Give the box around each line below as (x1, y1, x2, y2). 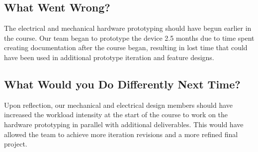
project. (4, 139, 27, 149)
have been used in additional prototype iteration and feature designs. (4, 52, 214, 62)
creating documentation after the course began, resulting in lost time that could (4, 42, 248, 53)
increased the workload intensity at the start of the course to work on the (4, 109, 228, 120)
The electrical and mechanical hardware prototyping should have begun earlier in (4, 23, 252, 33)
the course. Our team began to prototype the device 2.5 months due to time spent (4, 32, 255, 43)
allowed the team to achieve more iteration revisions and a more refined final (4, 129, 238, 139)
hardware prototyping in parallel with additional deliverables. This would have (4, 119, 244, 129)
